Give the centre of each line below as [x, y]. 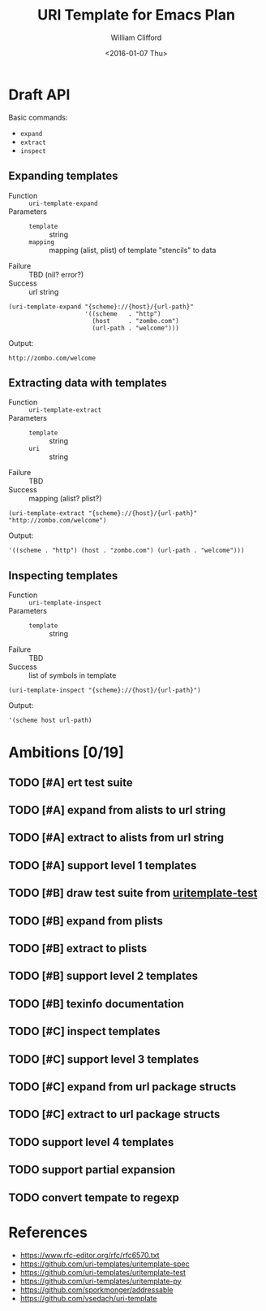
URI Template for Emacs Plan [136, 15]
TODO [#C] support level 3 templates [104, 1059]
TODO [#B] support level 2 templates [103, 976]
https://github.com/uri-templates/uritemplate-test [103, 1272]
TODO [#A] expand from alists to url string [117, 810]
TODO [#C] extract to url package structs [114, 1114]
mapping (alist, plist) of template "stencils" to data [133, 250]
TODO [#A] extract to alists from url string [116, 838]
